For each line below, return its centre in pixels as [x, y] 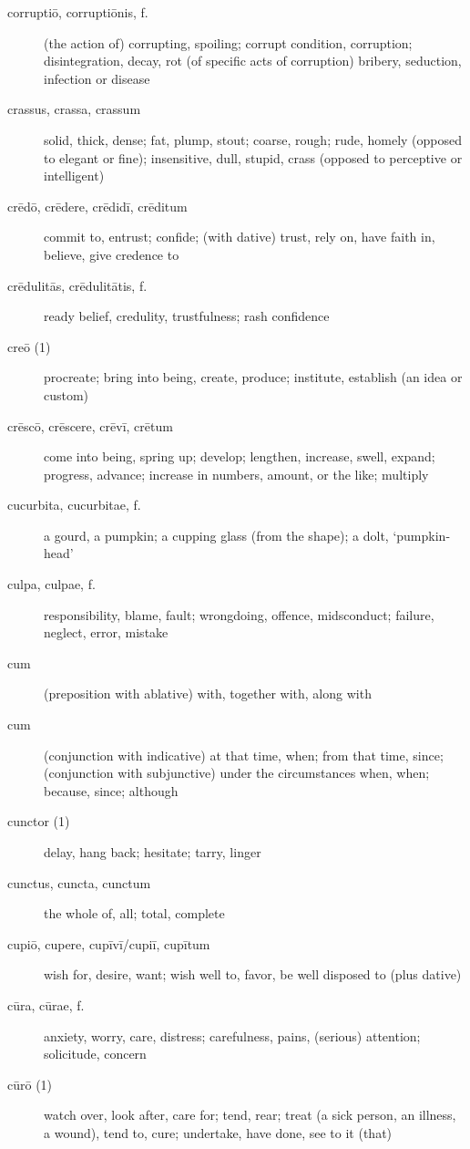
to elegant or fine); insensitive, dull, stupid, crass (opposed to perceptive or [253, 157]
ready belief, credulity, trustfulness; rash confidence [187, 316]
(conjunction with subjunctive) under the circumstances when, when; [237, 773]
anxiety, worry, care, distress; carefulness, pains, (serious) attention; [232, 1035]
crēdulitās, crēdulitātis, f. [77, 285]
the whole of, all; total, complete [134, 913]
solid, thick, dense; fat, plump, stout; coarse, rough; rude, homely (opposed [253, 139]
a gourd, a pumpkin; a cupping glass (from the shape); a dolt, [216, 535]
